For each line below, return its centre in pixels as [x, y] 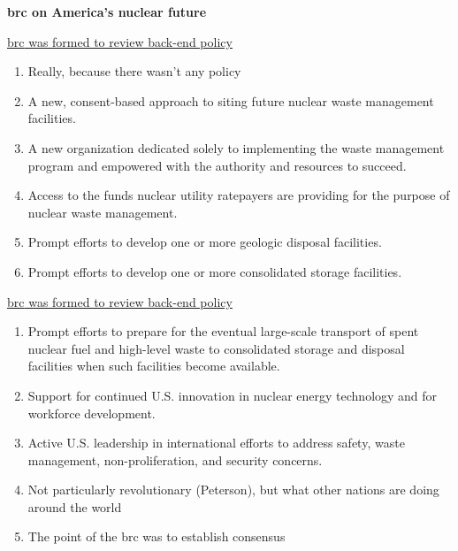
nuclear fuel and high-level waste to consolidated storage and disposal [216, 348]
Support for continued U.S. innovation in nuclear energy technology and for [233, 395]
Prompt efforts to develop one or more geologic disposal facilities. [205, 242]
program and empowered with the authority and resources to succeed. [217, 165]
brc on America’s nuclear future [107, 11]
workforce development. [92, 413]
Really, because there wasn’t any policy [134, 71]
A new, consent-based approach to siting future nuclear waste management [231, 100]
